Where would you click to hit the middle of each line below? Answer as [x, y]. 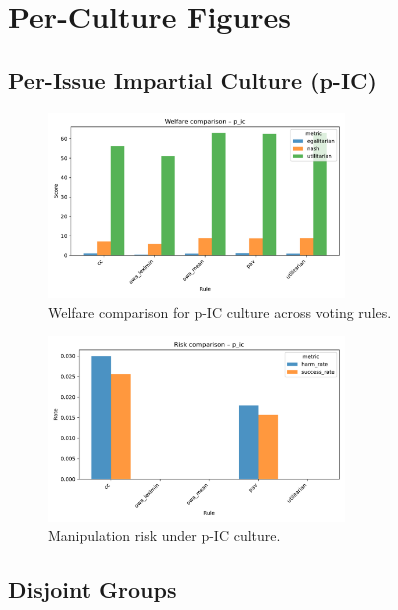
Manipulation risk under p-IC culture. [164, 535]
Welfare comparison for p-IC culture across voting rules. [220, 311]
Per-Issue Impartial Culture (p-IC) [192, 79]
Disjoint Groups [92, 589]
